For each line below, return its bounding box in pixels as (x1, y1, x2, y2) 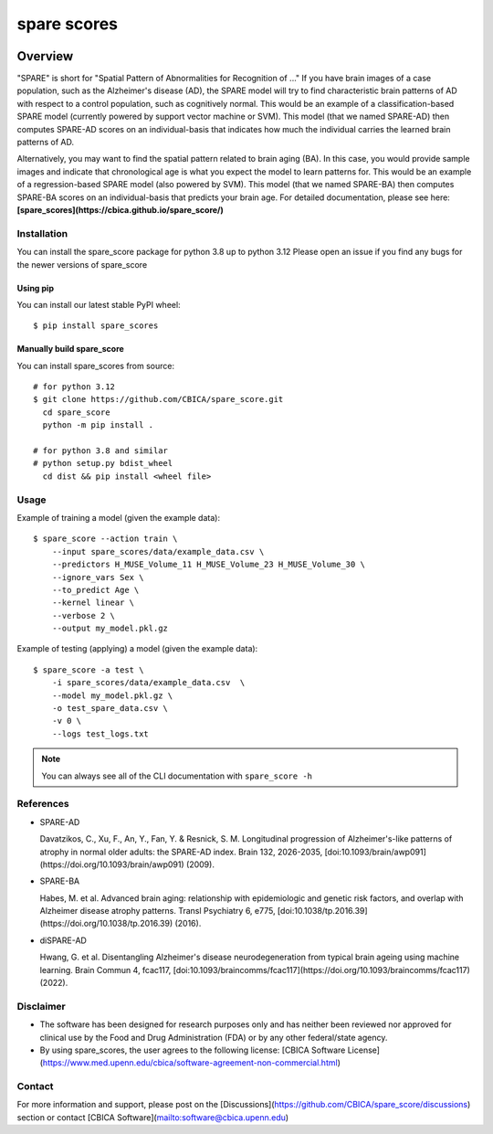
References (16, 798, 69, 811)
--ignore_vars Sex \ (51, 572, 144, 582)
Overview (16, 48, 74, 64)
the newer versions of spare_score (16, 259, 148, 270)
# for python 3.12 (33, 382, 116, 392)
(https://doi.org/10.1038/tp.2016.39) (39, 918, 173, 929)
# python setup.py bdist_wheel (33, 458, 173, 469)
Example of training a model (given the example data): (16, 512, 221, 523)
